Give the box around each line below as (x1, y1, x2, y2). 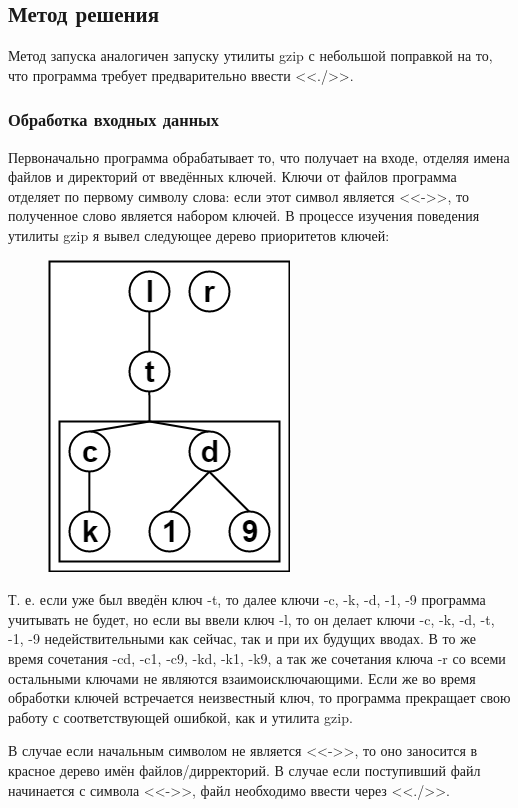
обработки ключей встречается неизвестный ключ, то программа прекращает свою (8, 687, 511, 708)
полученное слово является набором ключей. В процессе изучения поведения (8, 205, 480, 226)
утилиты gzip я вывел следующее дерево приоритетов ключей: (8, 224, 390, 245)
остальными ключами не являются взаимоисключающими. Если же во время (8, 667, 476, 688)
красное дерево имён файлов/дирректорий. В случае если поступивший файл (8, 759, 481, 780)
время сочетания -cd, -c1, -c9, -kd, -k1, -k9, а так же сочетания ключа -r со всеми (8, 647, 506, 668)
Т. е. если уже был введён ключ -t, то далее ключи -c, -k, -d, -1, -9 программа (8, 589, 486, 610)
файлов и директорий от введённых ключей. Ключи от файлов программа (8, 166, 457, 187)
